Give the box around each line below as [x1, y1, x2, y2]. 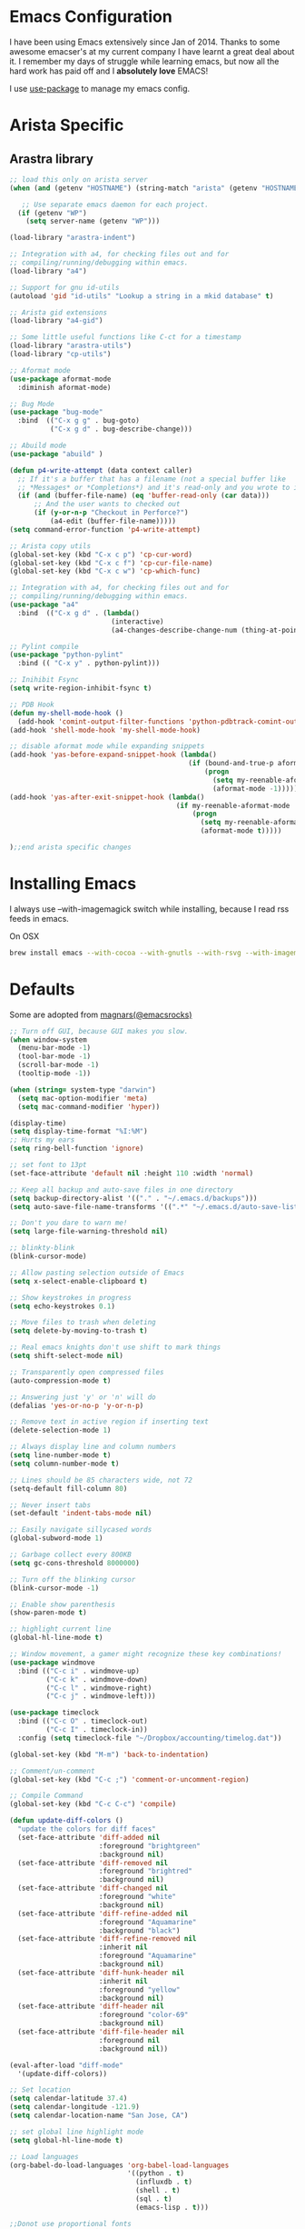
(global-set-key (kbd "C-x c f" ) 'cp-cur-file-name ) [9, 558, 213, 567]
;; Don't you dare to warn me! [9, 1218, 128, 1228]
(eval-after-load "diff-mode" [9, 2061, 124, 2070]
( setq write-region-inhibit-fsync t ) [9, 684, 152, 693]
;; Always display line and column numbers [9, 1443, 177, 1452]
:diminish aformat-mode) [17, 383, 112, 392]
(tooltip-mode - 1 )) [17, 1069, 92, 1078]
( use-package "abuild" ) [9, 449, 103, 458]
